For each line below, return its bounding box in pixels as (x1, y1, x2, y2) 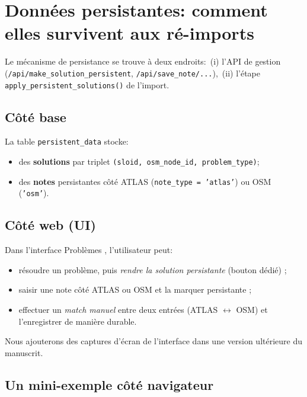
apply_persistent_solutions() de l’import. (5, 78, 170, 91)
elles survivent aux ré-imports (5, 21, 254, 45)
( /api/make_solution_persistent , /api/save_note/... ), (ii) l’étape (5, 66, 260, 79)
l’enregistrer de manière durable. (18, 315, 137, 327)
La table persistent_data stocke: (5, 135, 129, 148)
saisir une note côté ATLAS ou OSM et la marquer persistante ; (18, 283, 252, 296)
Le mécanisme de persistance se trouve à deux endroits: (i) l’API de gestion (5, 55, 281, 68)
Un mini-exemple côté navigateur (5, 375, 214, 393)
